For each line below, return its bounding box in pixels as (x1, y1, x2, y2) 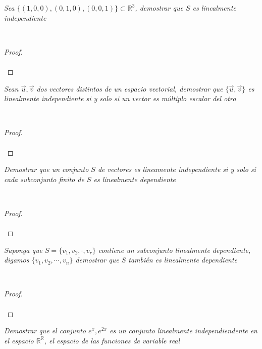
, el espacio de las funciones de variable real (44, 335, 180, 345)
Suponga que (4, 244, 42, 255)
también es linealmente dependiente (128, 254, 238, 265)
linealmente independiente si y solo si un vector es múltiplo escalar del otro (4, 93, 236, 104)
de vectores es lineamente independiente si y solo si (97, 164, 256, 174)
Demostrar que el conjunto (4, 325, 86, 336)
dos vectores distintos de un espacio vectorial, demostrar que (36, 83, 223, 94)
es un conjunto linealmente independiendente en (109, 325, 257, 336)
